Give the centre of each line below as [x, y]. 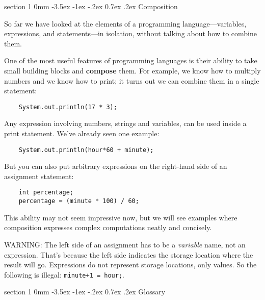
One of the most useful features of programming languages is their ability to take [131, 60]
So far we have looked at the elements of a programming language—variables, [125, 23]
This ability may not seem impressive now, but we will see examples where [121, 217]
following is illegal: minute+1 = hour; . [64, 274]
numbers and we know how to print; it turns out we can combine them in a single [132, 80]
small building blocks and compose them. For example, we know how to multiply [132, 70]
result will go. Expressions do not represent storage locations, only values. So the [130, 265]
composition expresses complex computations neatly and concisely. [108, 227]
